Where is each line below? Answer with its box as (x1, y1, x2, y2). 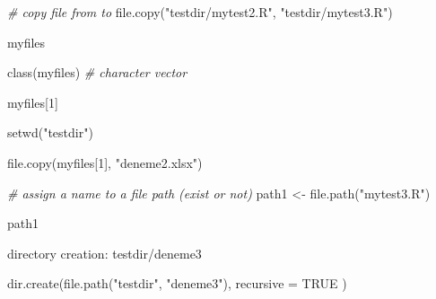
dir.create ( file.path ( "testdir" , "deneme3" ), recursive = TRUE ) (7, 274, 347, 293)
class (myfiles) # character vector (7, 63, 187, 82)
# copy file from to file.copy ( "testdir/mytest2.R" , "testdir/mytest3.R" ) (7, 3, 393, 21)
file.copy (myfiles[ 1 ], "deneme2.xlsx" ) (7, 153, 203, 171)
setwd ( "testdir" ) (7, 123, 93, 142)
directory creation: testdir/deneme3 (7, 243, 202, 262)
